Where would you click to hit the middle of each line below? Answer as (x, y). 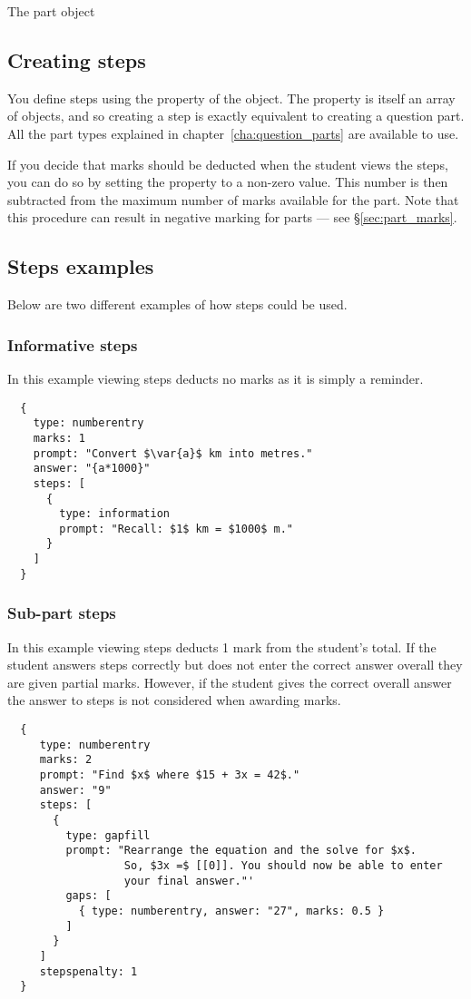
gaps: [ (88, 896)
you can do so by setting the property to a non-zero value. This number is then (228, 182)
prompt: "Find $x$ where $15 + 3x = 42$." (170, 775)
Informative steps (73, 344)
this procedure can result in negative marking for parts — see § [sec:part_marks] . (232, 217)
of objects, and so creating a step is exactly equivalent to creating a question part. (236, 116)
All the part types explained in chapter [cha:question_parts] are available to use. (233, 133)
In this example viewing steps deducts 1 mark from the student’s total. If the (222, 646)
